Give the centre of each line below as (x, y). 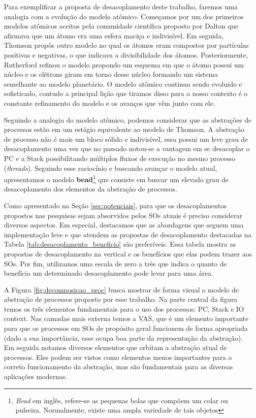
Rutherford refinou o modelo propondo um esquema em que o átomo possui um (124, 64)
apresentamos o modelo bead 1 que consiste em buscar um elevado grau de (116, 178)
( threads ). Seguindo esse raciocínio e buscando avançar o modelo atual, (111, 168)
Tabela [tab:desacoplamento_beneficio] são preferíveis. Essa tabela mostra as (120, 244)
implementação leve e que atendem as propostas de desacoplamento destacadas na (128, 234)
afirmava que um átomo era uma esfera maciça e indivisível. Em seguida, (114, 35)
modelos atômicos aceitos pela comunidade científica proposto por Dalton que (121, 26)
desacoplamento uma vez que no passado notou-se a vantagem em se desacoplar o (127, 148)
